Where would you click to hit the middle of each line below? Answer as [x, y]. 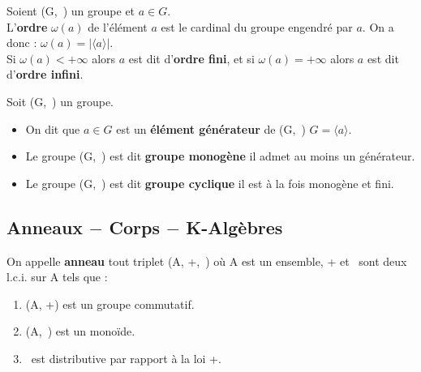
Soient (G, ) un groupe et [71, 11]
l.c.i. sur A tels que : [57, 277]
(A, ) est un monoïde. [80, 331]
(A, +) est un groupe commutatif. [110, 304]
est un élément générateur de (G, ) [211, 128]
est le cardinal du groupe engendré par [257, 26]
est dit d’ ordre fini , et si [191, 58]
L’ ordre [27, 26]
